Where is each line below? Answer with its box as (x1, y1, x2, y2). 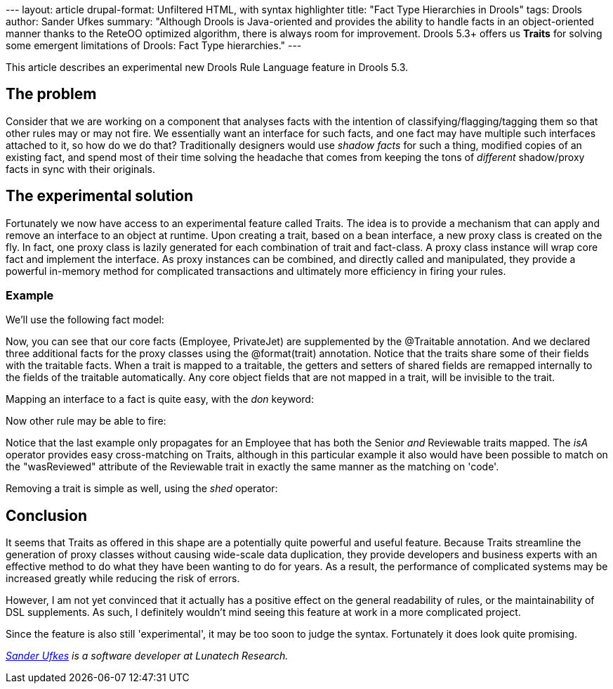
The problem (6, 85, 97, 103)
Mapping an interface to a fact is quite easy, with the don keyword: (6, 393, 314, 406)
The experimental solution (6, 187, 194, 205)
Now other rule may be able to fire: (6, 415, 166, 427)
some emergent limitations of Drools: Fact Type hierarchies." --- (6, 39, 302, 51)
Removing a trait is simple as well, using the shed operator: (6, 482, 278, 495)
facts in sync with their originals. (6, 162, 156, 175)
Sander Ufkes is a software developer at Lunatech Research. (6, 650, 289, 662)
